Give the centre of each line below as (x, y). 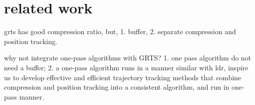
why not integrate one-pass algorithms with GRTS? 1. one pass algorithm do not (128, 58)
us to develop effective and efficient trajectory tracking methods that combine (123, 77)
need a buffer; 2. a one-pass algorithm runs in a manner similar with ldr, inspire (126, 67)
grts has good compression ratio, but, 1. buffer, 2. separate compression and (120, 31)
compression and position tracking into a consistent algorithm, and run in (117, 87)
